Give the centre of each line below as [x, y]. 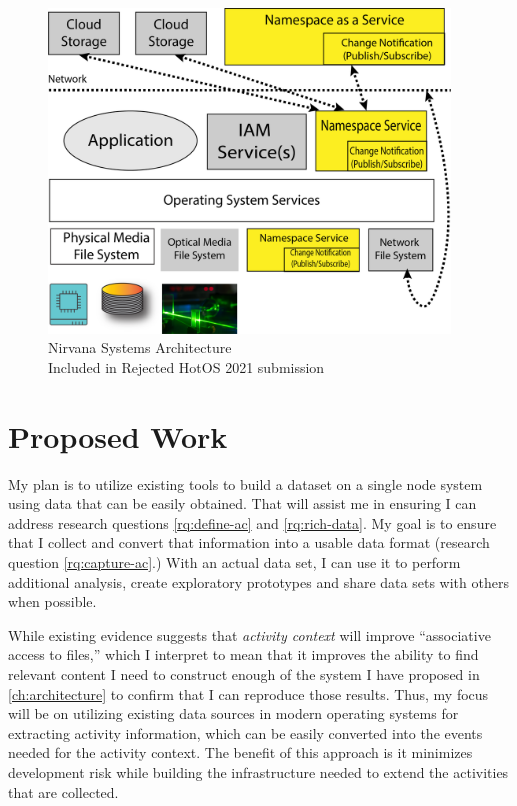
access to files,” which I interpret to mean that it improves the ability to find [243, 654]
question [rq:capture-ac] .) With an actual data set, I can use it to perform [234, 561]
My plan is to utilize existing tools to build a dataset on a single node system [245, 483]
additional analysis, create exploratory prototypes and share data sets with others [258, 581]
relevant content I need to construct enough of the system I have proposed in [244, 673]
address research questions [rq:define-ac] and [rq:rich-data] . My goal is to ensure [252, 522]
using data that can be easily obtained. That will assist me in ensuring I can [242, 503]
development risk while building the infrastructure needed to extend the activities [258, 771]
